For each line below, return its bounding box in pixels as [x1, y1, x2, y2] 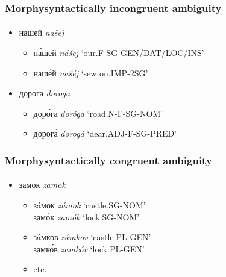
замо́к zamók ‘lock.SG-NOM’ [33, 210, 140, 223]
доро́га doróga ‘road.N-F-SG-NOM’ [33, 107, 163, 119]
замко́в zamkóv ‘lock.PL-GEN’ [33, 242, 145, 255]
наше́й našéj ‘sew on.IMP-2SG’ [33, 66, 148, 79]
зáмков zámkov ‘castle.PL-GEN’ [33, 231, 151, 243]
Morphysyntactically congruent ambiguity [5, 152, 212, 167]
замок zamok [19, 178, 66, 191]
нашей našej [19, 26, 64, 39]
